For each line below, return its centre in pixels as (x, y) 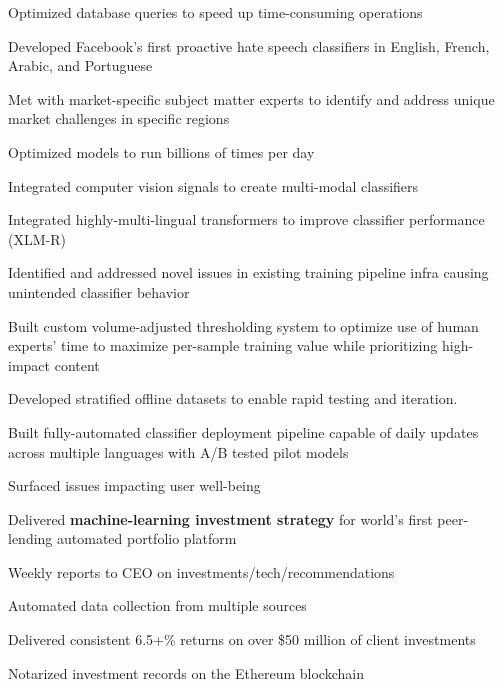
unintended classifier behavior (99, 291)
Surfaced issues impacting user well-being (134, 485)
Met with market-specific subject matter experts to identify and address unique (251, 98)
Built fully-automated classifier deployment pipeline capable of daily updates (243, 431)
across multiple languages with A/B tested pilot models (178, 451)
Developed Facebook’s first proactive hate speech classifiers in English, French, (249, 45)
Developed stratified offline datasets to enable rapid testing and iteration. (233, 398)
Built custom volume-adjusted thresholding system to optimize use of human (243, 325)
